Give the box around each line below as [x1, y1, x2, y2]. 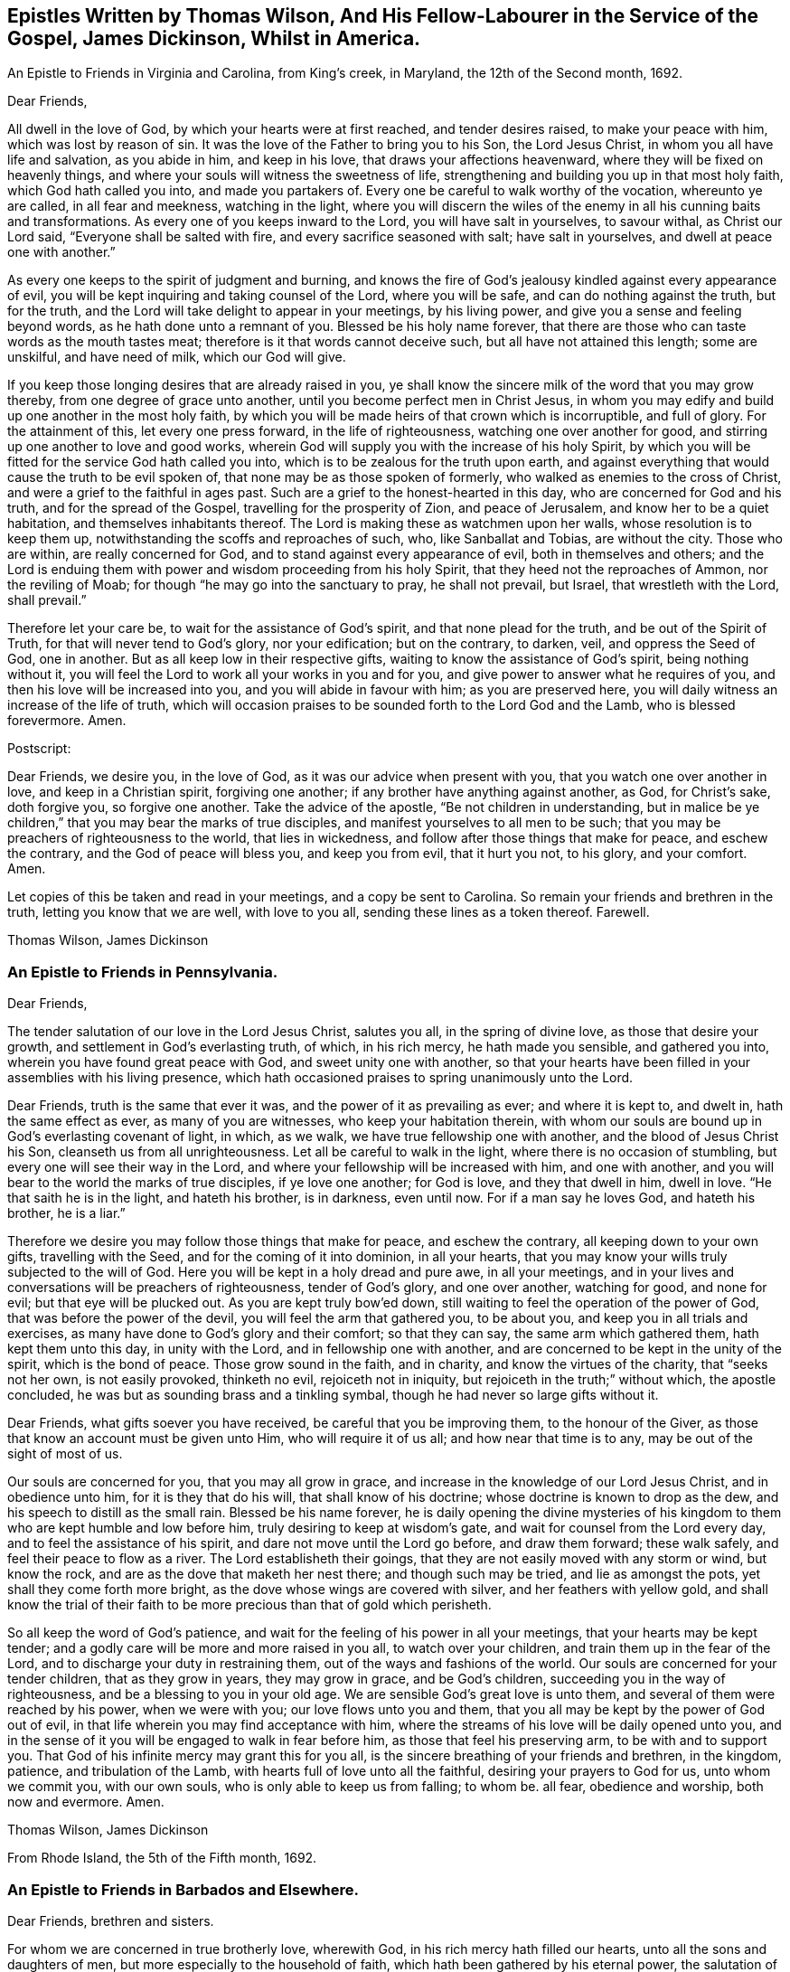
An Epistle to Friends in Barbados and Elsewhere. [7, 1880, 359, 1899]
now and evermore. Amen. [7, 1794, 165, 1810]
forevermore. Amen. [7, 712, 127, 729]
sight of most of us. [7, 1446, 123, 1462]
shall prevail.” [7, 592, 87, 609]
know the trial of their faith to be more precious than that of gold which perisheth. [7, 1597, 492, 1613]
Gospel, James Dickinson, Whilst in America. [7, 27, 421, 50]
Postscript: [7, 741, 71, 757]
